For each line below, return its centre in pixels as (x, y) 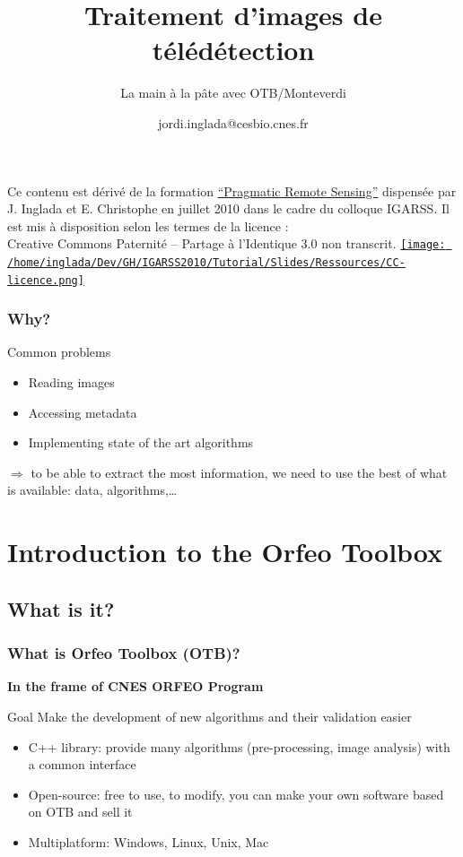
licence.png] (46, 280)
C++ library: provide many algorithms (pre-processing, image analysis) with (239, 746)
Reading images (71, 382)
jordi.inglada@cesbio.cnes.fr (233, 122)
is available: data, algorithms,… (92, 490)
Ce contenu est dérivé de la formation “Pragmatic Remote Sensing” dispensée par (232, 190)
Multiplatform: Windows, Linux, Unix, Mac (149, 841)
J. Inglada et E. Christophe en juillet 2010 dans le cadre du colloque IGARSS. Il (228, 208)
